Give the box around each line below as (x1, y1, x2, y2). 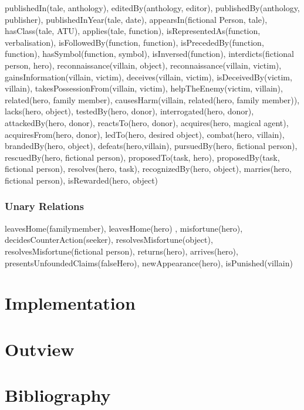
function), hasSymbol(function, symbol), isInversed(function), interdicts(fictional (5, 48, 294, 60)
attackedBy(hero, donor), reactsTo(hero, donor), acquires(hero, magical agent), (5, 116, 289, 128)
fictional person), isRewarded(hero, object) (5, 174, 158, 186)
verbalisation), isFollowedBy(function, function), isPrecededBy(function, (5, 36, 264, 48)
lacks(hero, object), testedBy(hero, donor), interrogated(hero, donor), (5, 105, 254, 117)
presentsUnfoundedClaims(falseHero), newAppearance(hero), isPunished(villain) (5, 256, 293, 269)
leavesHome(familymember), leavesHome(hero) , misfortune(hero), (5, 222, 243, 234)
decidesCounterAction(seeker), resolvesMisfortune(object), (5, 233, 213, 246)
